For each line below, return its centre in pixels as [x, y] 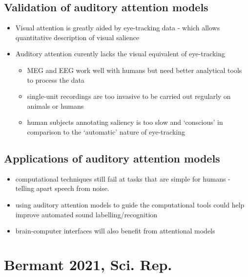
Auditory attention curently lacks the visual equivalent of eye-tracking [120, 54]
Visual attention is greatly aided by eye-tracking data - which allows [118, 28]
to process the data [56, 80]
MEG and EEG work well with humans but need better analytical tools [134, 70]
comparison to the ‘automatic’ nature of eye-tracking [106, 131]
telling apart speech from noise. [62, 188]
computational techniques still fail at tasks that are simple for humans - [123, 178]
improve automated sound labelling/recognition [86, 214]
